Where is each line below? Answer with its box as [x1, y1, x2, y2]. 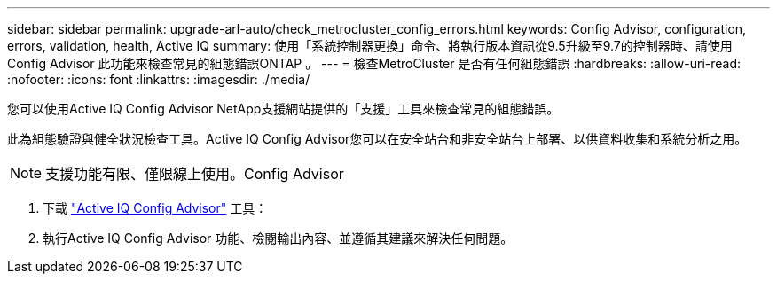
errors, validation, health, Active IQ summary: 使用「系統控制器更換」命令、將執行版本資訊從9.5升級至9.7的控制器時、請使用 [7, 38, 733, 53]
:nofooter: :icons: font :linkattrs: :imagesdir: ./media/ [7, 72, 310, 87]
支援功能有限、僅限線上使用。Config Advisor [45, 165, 344, 183]
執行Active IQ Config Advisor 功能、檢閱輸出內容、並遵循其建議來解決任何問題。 [43, 230, 514, 246]
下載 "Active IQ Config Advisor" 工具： [43, 200, 268, 215]
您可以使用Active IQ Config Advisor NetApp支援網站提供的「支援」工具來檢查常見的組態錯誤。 [7, 101, 560, 116]
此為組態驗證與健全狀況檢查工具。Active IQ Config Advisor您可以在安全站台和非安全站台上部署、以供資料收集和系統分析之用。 [7, 131, 748, 146]
